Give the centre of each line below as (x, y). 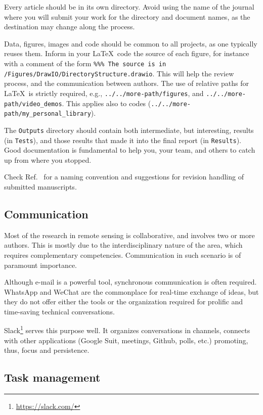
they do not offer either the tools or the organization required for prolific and (124, 302)
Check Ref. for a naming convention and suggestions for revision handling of (124, 177)
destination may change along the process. (70, 27)
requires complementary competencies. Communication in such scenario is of (123, 255)
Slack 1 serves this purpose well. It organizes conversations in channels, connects (127, 330)
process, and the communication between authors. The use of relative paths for (126, 83)
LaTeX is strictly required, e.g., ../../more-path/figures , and (104, 93)
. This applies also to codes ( (106, 103)
